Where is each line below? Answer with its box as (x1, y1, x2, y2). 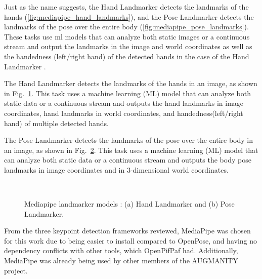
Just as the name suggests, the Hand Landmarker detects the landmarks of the (4, 2, 249, 12)
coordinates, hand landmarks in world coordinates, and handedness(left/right (4, 107, 243, 118)
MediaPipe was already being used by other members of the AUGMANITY (4, 255, 238, 266)
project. (4, 265, 28, 275)
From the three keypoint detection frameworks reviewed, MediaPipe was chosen (4, 225, 251, 236)
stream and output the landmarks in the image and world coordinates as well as (4, 41, 252, 52)
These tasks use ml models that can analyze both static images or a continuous (4, 31, 250, 42)
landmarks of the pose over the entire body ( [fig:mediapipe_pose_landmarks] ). (4, 21, 249, 32)
